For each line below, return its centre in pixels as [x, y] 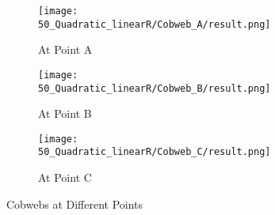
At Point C [65, 177]
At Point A [65, 49]
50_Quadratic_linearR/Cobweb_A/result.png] [155, 24]
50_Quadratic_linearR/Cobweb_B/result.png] [155, 88]
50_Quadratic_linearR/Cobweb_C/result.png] [155, 152]
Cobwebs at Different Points [75, 204]
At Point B [65, 113]
